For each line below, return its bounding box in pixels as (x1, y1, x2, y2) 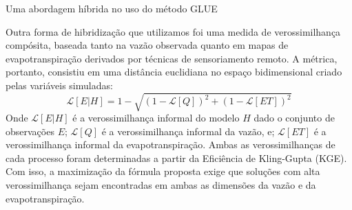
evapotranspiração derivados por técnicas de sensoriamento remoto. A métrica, (6, 51, 338, 65)
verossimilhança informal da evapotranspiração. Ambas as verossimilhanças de (6, 137, 335, 152)
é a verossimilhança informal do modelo (72, 110, 240, 125)
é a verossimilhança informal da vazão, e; (101, 124, 275, 138)
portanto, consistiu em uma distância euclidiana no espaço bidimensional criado (6, 65, 342, 79)
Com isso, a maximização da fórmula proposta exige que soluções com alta (6, 164, 320, 178)
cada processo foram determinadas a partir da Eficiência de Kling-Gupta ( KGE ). (6, 150, 347, 165)
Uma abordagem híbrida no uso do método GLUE (6, 1, 218, 15)
